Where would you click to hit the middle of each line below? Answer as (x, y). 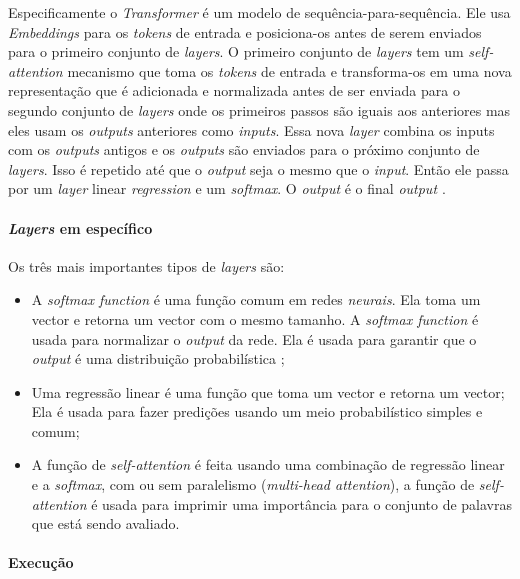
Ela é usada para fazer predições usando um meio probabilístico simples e (257, 411)
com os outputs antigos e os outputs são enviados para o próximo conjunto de (244, 149)
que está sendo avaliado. (105, 523)
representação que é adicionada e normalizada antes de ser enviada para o (234, 90)
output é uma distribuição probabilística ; (158, 358)
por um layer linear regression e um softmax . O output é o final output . (227, 188)
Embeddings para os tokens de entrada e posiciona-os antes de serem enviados (245, 31)
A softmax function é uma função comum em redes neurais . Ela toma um (256, 299)
